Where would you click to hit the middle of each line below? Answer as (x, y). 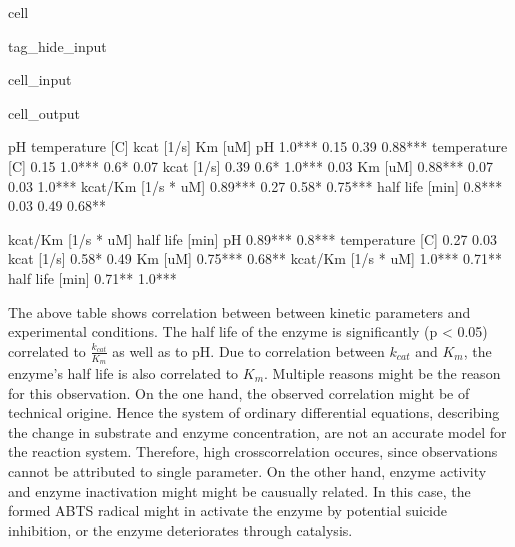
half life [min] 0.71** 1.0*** (92, 277)
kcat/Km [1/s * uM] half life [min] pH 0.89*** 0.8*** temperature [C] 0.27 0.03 (252, 238)
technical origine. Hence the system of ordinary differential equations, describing (254, 412)
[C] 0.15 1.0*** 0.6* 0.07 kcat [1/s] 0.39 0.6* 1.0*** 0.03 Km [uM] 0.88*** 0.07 (250, 165)
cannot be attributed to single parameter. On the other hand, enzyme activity (247, 470)
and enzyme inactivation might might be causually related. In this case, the (239, 490)
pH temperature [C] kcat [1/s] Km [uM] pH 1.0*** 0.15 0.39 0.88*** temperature (258, 146)
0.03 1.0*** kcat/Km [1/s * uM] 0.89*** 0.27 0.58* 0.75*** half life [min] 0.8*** (255, 185)
